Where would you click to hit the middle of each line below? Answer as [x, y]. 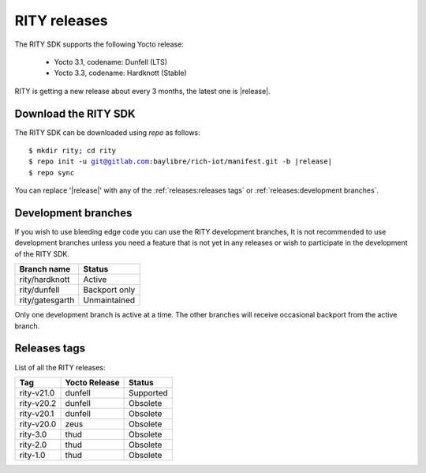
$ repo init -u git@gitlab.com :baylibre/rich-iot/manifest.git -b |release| [181, 161]
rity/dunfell [39, 290]
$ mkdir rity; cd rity [73, 151]
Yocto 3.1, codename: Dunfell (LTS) [111, 62]
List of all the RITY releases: [60, 367]
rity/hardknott [45, 280]
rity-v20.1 [37, 413]
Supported [148, 392]
